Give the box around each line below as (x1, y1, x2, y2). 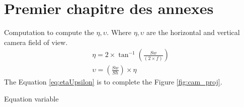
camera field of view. (4, 36, 68, 47)
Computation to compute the (4, 27, 94, 37)
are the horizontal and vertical (146, 27, 240, 37)
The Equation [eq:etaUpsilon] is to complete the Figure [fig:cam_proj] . (4, 76, 222, 87)
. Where (107, 27, 131, 37)
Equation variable (4, 93, 59, 103)
